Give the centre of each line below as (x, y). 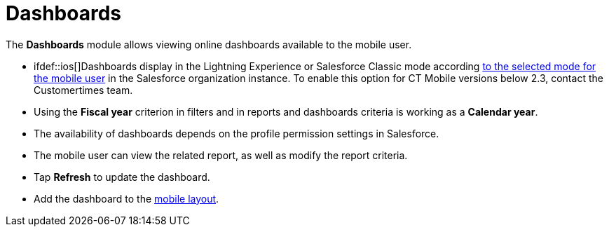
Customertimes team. (83, 90)
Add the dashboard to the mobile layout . (126, 198)
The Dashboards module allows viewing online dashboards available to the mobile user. (209, 44)
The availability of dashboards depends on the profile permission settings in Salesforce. (237, 133)
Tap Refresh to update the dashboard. (122, 177)
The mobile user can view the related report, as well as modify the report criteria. (221, 155)
